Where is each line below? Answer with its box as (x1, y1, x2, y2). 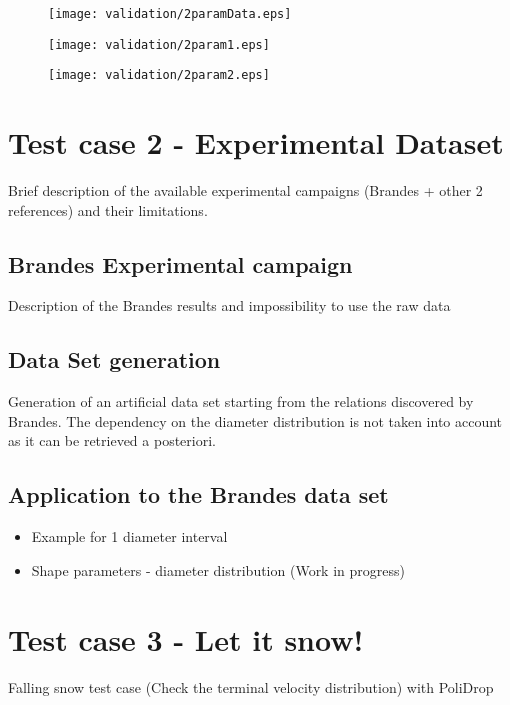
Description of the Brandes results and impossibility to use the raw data (8, 295, 451, 316)
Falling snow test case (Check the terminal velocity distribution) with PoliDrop (8, 676, 494, 697)
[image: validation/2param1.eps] (48, 37, 270, 52)
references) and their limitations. (8, 199, 208, 220)
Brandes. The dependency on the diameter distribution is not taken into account (8, 410, 503, 431)
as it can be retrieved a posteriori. (8, 430, 216, 451)
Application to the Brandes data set (8, 479, 389, 510)
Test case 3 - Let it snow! (8, 618, 364, 659)
